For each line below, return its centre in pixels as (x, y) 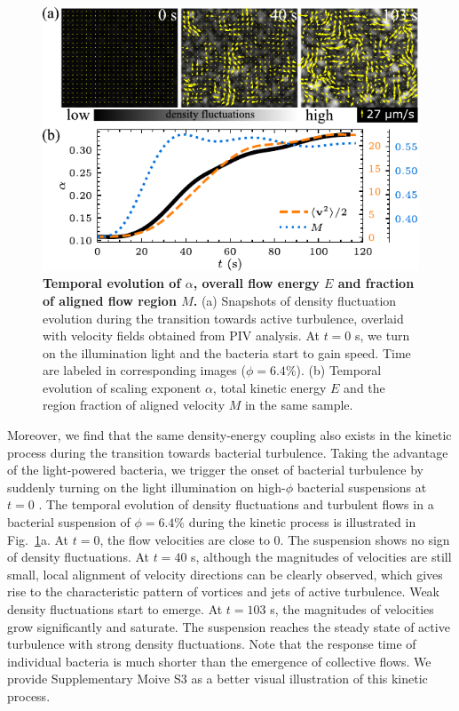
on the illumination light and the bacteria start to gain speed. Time (227, 352)
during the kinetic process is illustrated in (302, 522)
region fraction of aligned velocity (134, 405)
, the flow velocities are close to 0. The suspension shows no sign (275, 539)
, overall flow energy (256, 283)
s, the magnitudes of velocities (352, 609)
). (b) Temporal (339, 370)
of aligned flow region (110, 300)
